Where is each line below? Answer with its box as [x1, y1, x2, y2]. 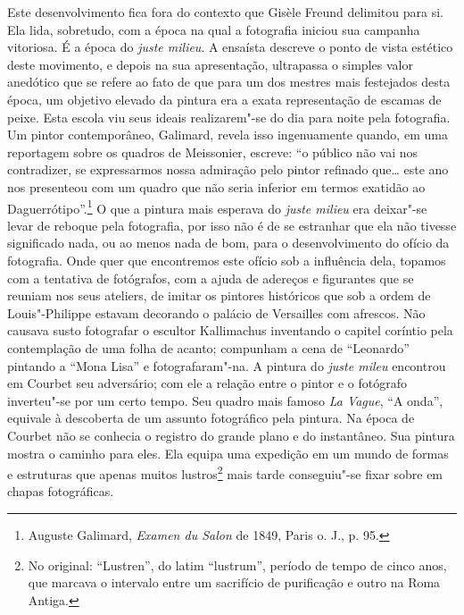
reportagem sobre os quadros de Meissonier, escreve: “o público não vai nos [7, 142, 418, 161]
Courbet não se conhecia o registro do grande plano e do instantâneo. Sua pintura [7, 425, 455, 444]
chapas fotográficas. [7, 482, 114, 501]
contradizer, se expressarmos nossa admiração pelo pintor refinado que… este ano [7, 160, 449, 179]
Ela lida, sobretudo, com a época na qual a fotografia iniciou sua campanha [7, 20, 420, 38]
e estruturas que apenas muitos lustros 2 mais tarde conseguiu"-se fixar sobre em [7, 462, 443, 483]
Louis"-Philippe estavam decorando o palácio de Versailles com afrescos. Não [7, 303, 426, 322]
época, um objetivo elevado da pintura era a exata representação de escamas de [7, 89, 442, 108]
